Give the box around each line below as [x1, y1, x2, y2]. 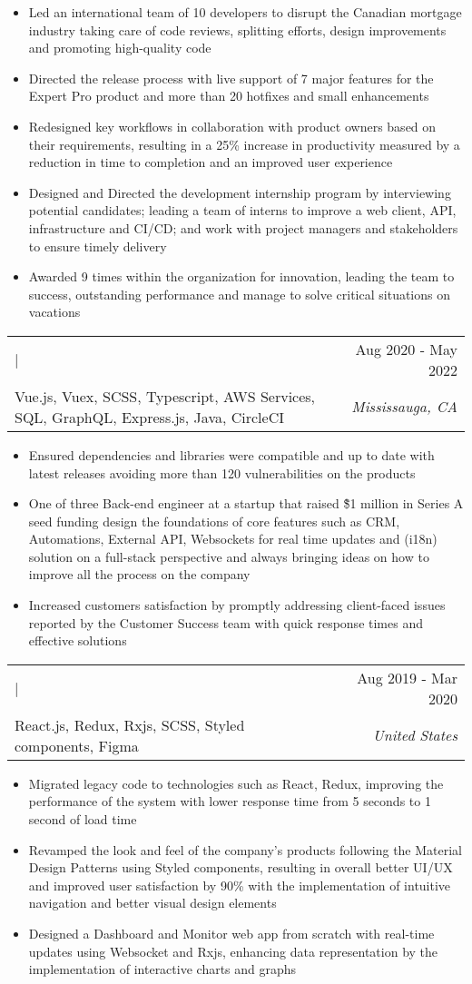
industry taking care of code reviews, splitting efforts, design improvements [28, 20, 447, 39]
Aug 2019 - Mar [357, 666, 457, 688]
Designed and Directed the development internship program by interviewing [28, 182, 451, 202]
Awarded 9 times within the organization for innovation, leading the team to [28, 267, 455, 286]
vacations [28, 302, 81, 321]
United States [372, 724, 457, 746]
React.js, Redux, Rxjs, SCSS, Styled [15, 713, 245, 735]
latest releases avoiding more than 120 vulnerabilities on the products [28, 463, 416, 482]
